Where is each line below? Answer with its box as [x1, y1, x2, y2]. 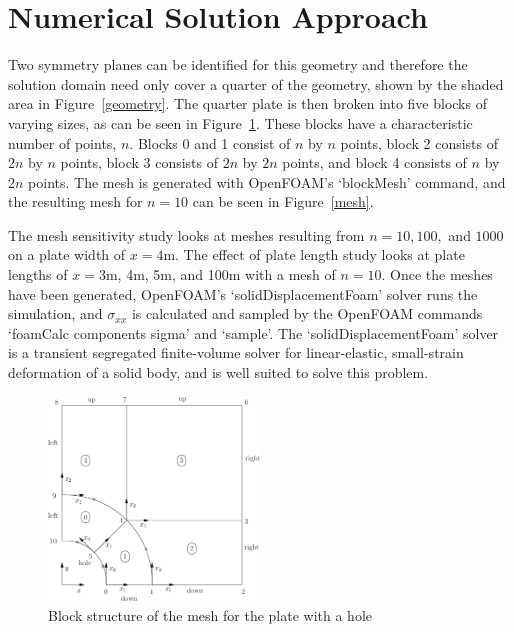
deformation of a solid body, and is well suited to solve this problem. [8, 362, 429, 383]
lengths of [8, 264, 68, 285]
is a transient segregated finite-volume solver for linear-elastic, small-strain [8, 342, 464, 363]
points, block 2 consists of [340, 132, 499, 153]
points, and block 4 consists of [282, 152, 467, 173]
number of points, [8, 132, 117, 153]
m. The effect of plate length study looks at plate [163, 244, 465, 265]
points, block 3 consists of [60, 152, 218, 173]
